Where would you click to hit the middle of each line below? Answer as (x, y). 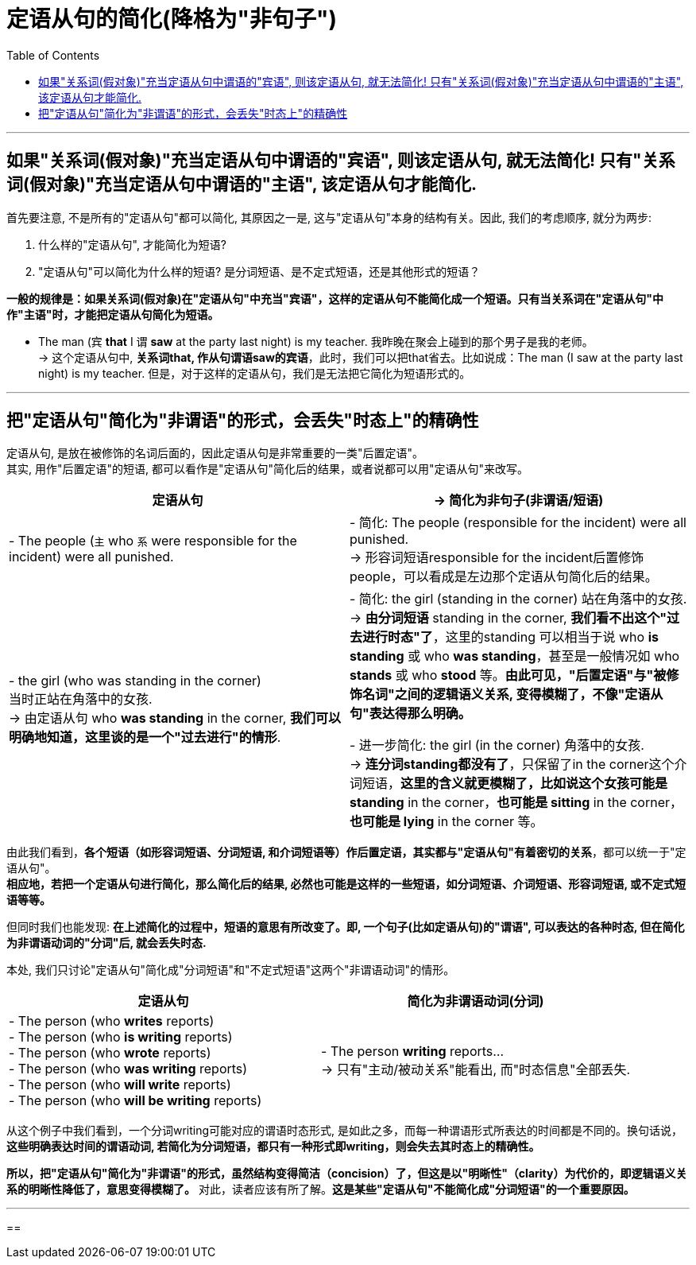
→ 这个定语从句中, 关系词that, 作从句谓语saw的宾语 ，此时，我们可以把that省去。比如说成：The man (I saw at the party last (361, 357)
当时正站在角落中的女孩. (81, 699)
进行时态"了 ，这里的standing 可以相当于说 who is (510, 637)
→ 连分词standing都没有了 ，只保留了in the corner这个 (512, 764)
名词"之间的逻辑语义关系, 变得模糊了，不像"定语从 (513, 695)
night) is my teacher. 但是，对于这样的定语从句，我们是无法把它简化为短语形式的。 (255, 373)
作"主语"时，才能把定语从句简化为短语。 (113, 314)
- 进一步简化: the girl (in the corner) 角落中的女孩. (497, 745)
